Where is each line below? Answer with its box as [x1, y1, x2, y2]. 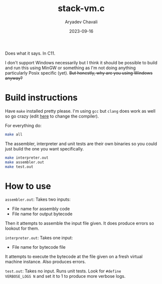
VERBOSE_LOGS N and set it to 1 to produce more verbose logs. [5, 273, 126, 279]
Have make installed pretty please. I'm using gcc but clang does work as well [5, 108, 156, 114]
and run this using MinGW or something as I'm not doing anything [5, 65, 136, 71]
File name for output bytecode [12, 211, 73, 217]
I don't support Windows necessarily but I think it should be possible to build [5, 60, 158, 65]
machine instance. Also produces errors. [5, 259, 86, 265]
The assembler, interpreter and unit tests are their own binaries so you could [5, 141, 157, 147]
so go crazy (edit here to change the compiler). [5, 113, 99, 119]
